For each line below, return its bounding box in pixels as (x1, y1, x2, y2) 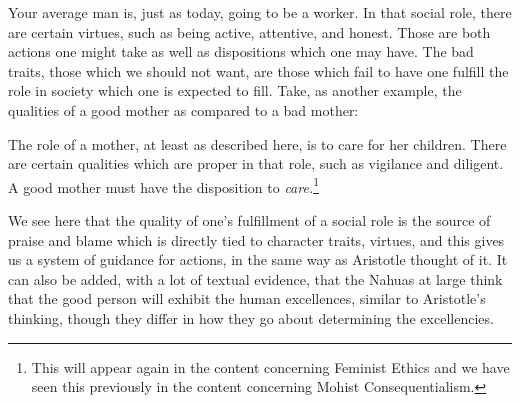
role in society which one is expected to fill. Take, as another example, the (8, 80, 462, 101)
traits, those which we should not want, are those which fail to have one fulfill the (8, 60, 509, 81)
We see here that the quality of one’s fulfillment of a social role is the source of (8, 210, 491, 230)
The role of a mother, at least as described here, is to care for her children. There (8, 133, 507, 154)
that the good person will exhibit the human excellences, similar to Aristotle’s (8, 288, 486, 309)
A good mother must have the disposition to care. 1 (8, 173, 320, 197)
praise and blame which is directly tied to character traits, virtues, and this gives (8, 229, 505, 250)
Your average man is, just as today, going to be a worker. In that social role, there (8, 2, 512, 22)
